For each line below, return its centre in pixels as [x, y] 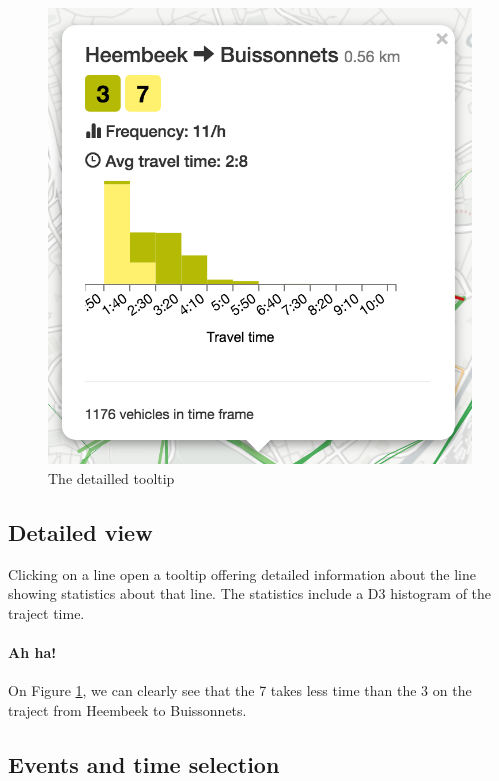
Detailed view [80, 531]
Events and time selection [144, 763]
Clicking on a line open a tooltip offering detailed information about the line [242, 573]
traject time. [46, 612]
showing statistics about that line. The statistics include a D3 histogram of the [250, 593]
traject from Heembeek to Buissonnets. [127, 709]
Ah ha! [32, 652]
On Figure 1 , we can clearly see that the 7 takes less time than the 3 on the [240, 690]
